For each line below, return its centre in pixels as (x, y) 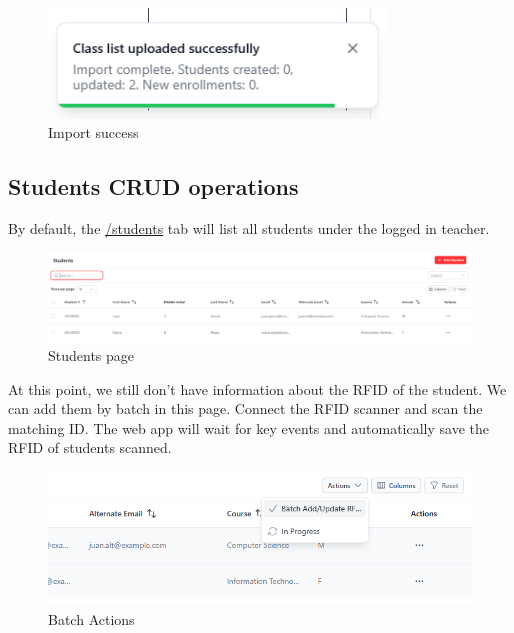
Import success (93, 132)
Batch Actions (91, 618)
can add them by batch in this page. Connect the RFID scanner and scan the (245, 408)
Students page (91, 355)
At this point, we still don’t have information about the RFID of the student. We (257, 388)
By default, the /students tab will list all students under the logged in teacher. (249, 227)
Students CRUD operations (153, 186)
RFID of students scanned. (90, 447)
